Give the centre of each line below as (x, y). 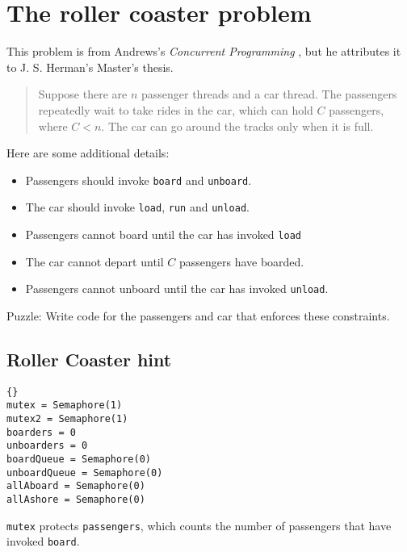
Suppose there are (83, 94)
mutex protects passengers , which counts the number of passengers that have (199, 525)
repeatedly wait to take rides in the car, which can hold (176, 109)
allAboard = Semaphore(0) (76, 486)
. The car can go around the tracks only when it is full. (237, 125)
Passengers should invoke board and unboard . (138, 180)
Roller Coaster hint (89, 359)
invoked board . (43, 541)
